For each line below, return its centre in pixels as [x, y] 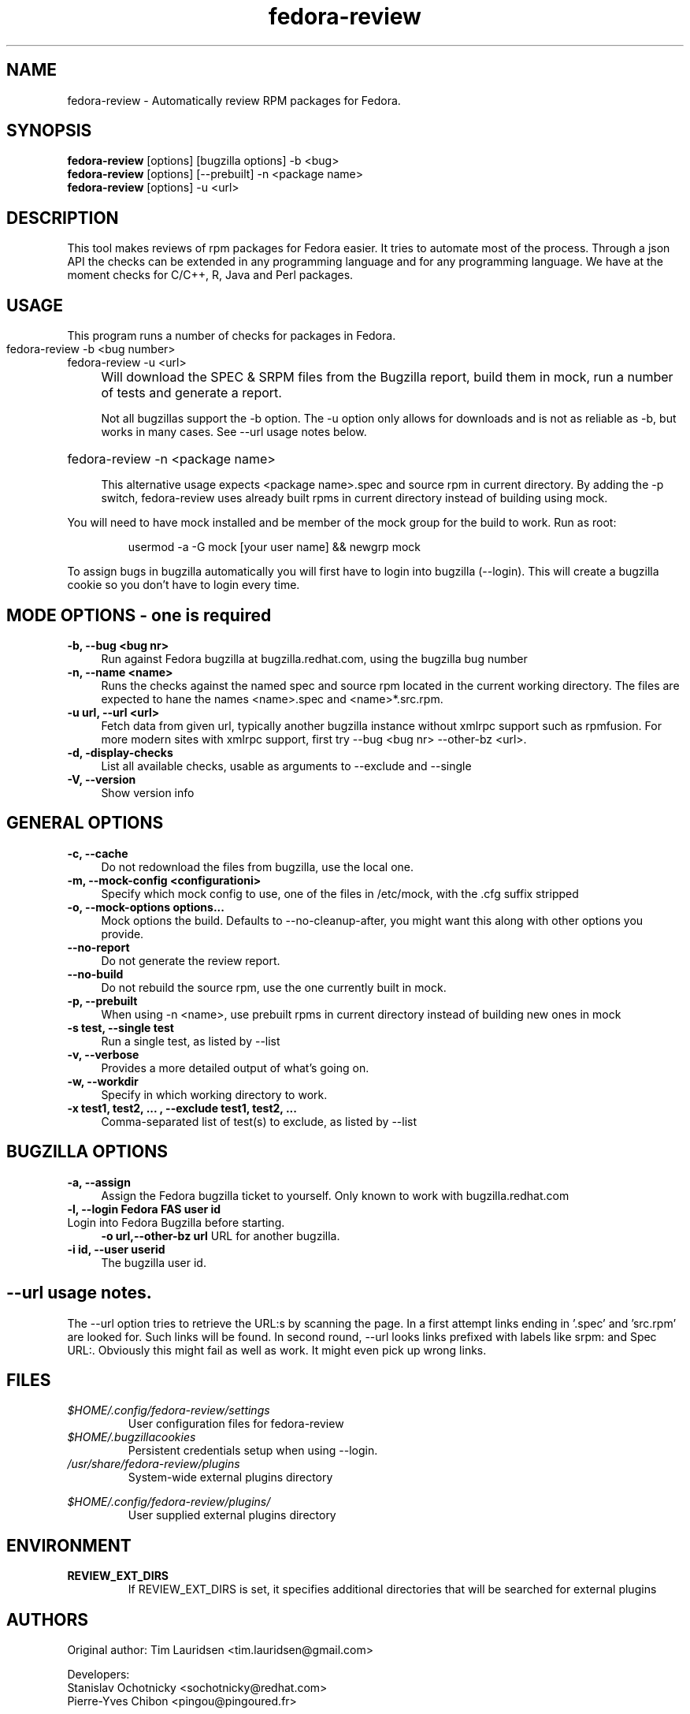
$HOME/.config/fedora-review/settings [169, 1410]
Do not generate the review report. [191, 960]
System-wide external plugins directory [230, 1477]
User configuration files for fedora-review [236, 1424]
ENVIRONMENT [69, 1545]
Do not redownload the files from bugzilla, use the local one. [258, 866]
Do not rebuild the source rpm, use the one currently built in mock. [274, 987]
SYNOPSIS [49, 131]
